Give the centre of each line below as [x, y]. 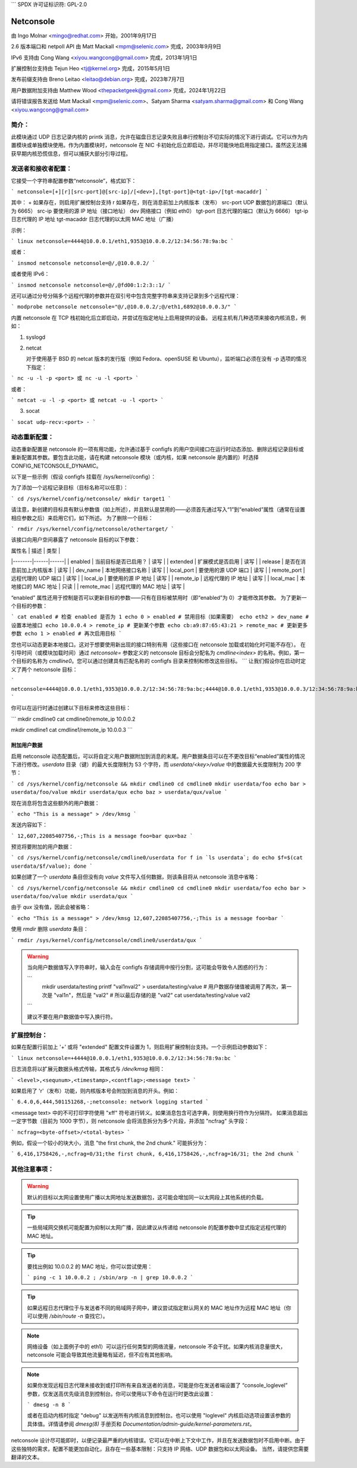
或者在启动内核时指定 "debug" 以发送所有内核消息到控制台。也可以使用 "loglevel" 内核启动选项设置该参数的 [159, 1416]
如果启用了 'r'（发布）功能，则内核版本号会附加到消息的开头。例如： [95, 1091]
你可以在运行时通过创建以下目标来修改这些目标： [71, 708]
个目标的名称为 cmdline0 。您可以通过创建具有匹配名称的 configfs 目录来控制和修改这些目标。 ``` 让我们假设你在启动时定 [159, 661]
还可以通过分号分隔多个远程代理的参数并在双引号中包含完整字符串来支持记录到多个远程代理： [126, 296]
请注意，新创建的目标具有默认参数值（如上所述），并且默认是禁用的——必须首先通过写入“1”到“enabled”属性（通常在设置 [158, 510]
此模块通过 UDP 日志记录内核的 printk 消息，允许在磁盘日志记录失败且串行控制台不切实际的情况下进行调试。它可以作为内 [159, 136]
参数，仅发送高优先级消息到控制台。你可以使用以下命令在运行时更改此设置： [121, 1394]
